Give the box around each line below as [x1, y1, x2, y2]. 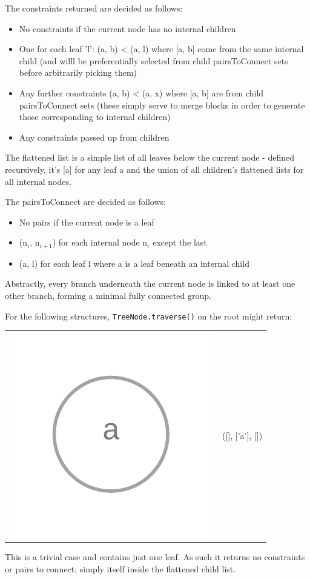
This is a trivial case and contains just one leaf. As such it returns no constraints [5, 551, 305, 563]
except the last [152, 236, 207, 249]
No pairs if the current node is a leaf [19, 215, 154, 228]
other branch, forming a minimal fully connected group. [5, 289, 211, 301]
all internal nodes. [5, 175, 71, 187]
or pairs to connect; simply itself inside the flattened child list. [5, 562, 236, 575]
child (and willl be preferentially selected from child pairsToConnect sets [19, 54, 288, 67]
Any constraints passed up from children [19, 130, 170, 143]
